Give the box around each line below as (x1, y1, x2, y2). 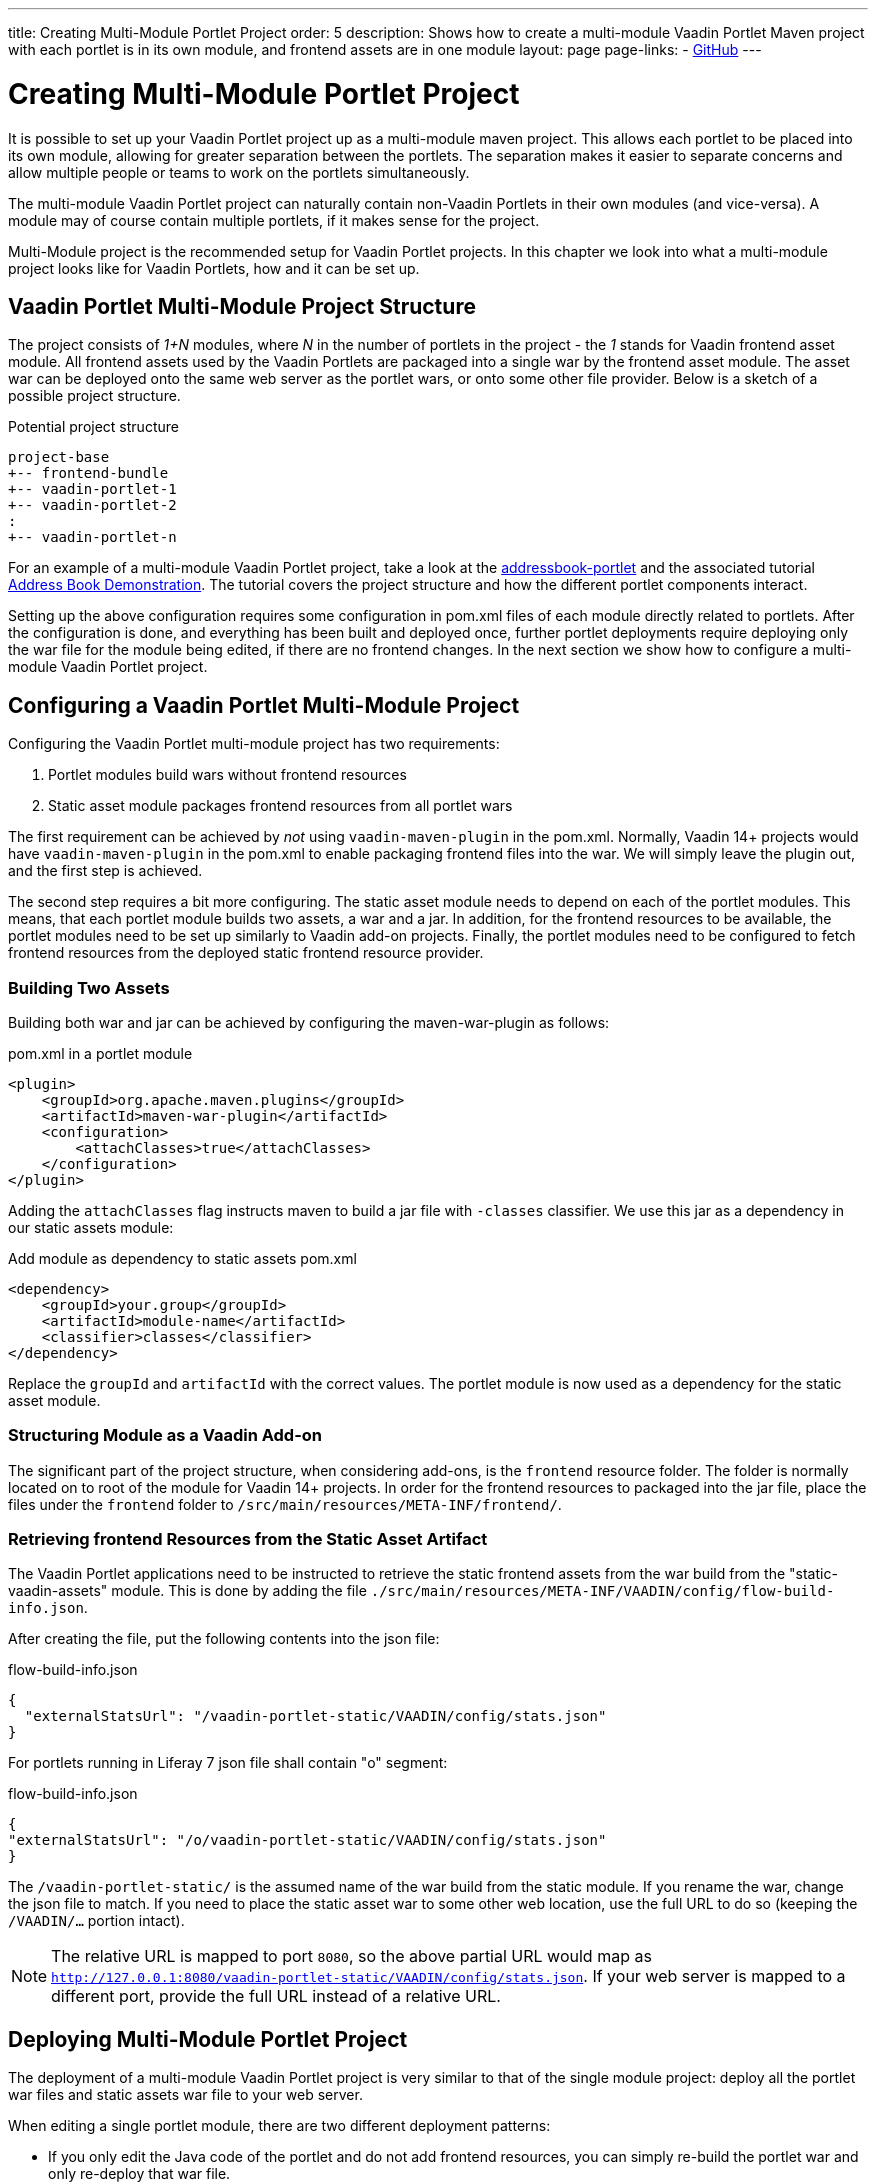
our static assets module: (8, 1218, 174, 1236)
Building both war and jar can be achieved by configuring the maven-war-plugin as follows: (8, 1013, 610, 1031)
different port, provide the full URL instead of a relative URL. (51, 1986, 501, 2007)
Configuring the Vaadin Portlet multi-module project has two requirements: (8, 735, 500, 753)
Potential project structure (8, 418, 179, 436)
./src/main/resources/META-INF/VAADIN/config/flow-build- (370, 1583, 835, 1600)
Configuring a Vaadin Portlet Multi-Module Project (8, 692, 520, 718)
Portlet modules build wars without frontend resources (48, 766, 407, 784)
